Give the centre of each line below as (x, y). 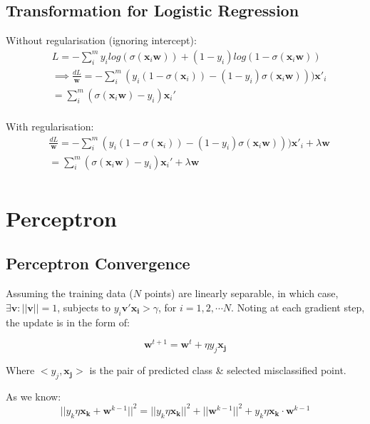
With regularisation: (50, 126)
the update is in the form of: (68, 322)
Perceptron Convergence (98, 263)
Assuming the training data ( (70, 293)
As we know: (34, 396)
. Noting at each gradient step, (298, 307)
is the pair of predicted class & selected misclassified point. (218, 370)
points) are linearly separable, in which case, (241, 293)
